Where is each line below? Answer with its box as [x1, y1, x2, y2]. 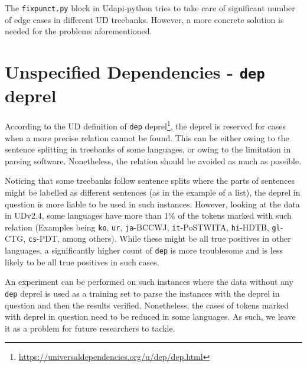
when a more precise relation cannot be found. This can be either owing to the [5, 131, 289, 144]
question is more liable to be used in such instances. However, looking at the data [5, 197, 300, 210]
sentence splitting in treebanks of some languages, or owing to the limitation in [5, 143, 291, 155]
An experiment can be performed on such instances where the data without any [5, 275, 293, 288]
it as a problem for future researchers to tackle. [5, 321, 175, 334]
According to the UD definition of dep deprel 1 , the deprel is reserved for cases [5, 118, 286, 132]
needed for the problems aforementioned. [5, 25, 152, 37]
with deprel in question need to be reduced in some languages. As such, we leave [5, 310, 296, 323]
